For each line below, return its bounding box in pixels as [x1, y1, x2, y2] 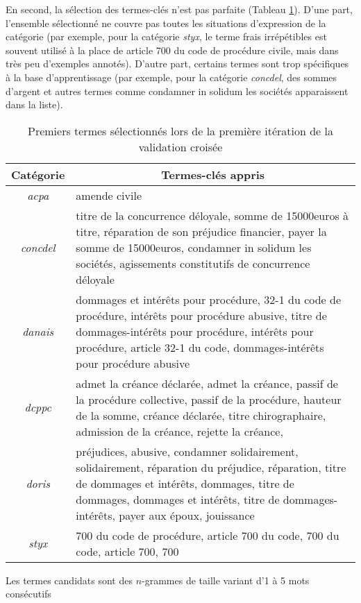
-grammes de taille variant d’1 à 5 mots [142, 572, 310, 587]
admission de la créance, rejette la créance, [76, 423, 283, 439]
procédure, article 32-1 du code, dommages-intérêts [76, 339, 324, 355]
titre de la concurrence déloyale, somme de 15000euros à [76, 207, 349, 223]
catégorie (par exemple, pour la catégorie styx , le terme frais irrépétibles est [6, 29, 327, 44]
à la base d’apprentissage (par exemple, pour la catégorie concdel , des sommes [6, 69, 337, 84]
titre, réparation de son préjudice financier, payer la [76, 223, 327, 239]
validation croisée [138, 138, 223, 155]
